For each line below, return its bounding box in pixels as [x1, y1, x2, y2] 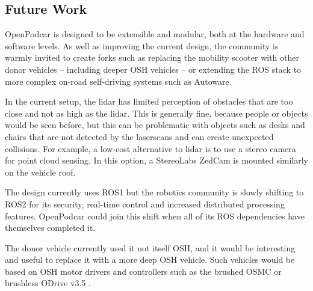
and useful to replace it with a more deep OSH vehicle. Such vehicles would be [5, 253, 295, 266]
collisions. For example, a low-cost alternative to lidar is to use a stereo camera [5, 142, 296, 155]
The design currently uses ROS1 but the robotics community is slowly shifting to [5, 186, 304, 198]
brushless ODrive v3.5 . [5, 277, 91, 289]
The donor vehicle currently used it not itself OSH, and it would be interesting [5, 241, 296, 254]
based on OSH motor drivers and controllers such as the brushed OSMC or [5, 265, 282, 277]
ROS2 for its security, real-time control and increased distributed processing [5, 197, 285, 210]
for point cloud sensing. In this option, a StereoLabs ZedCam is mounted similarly [5, 154, 309, 167]
